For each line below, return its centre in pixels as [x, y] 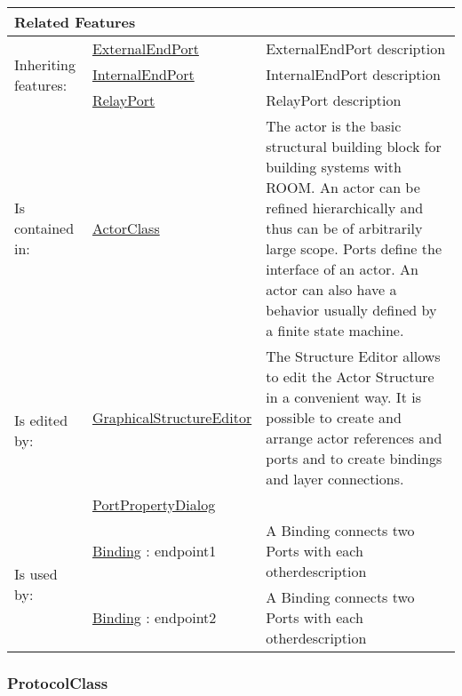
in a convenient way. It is [343, 397]
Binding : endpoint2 [154, 617]
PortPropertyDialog [154, 504]
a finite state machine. [335, 330]
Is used [36, 574]
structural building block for [354, 146]
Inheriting [45, 64]
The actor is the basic [334, 126]
